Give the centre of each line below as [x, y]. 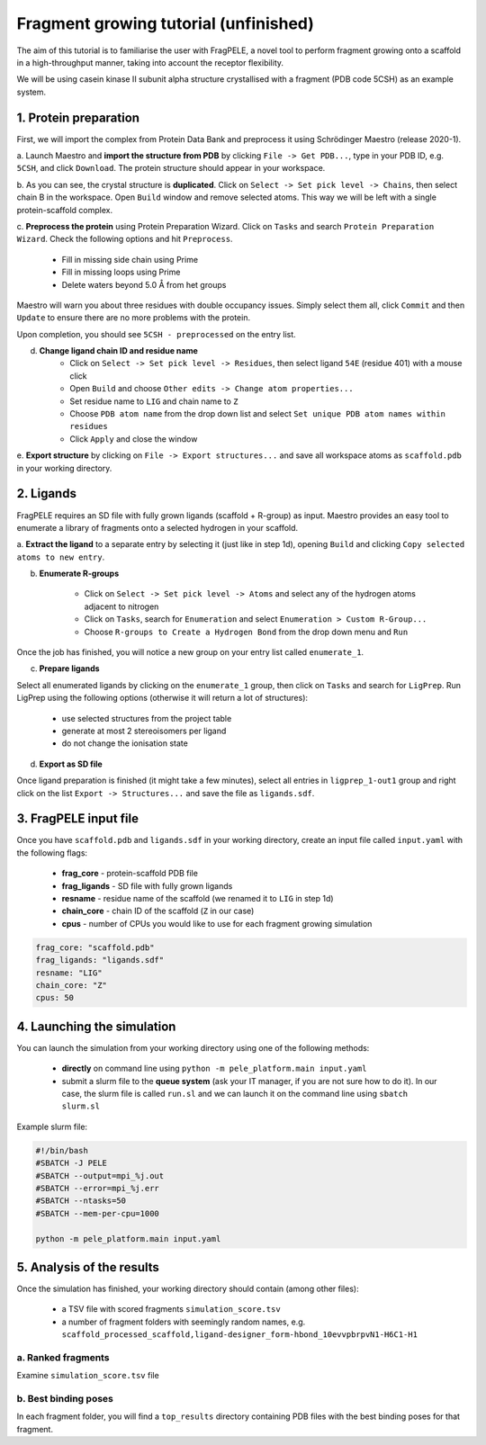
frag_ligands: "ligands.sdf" [100, 960]
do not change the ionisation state [125, 743]
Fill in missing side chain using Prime [130, 259]
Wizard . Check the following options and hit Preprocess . [125, 239]
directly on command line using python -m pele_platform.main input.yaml [214, 1068]
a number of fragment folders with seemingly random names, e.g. [184, 1322]
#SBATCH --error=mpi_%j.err [97, 1188]
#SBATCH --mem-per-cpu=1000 [97, 1213]
